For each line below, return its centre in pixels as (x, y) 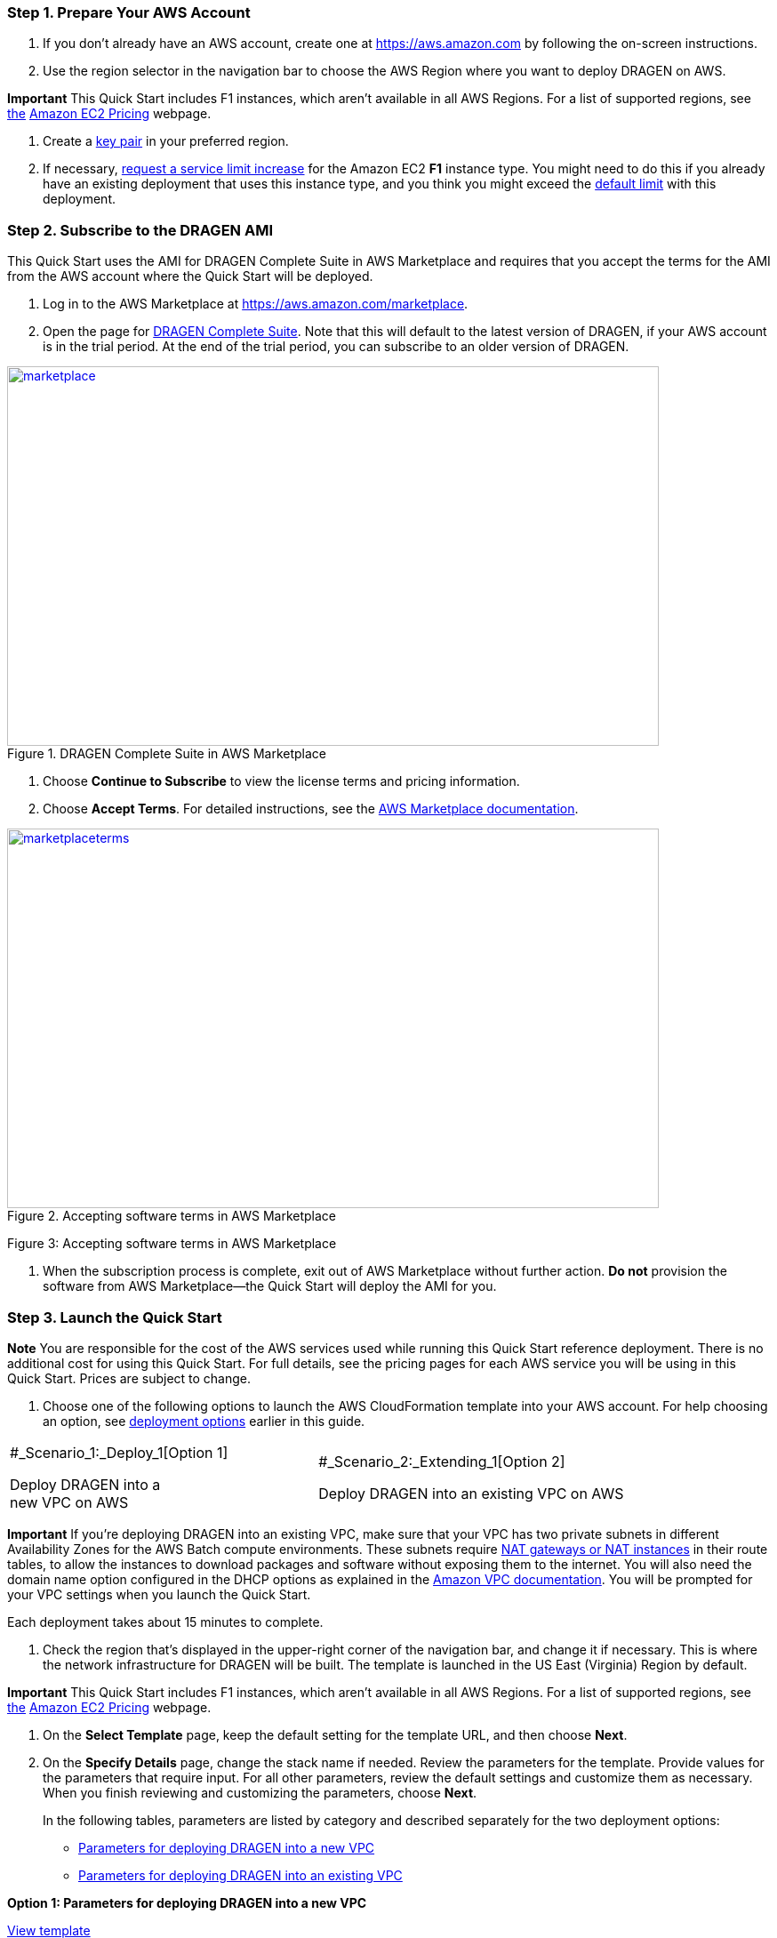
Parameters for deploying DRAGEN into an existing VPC (240, 1875)
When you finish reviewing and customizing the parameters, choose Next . (260, 1792)
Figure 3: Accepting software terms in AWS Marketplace (172, 1244)
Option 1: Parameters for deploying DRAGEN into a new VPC (187, 1902)
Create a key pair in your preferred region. (166, 141)
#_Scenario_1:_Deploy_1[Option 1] (119, 1452)
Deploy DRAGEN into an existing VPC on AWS (471, 1493)
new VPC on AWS (69, 1502)
